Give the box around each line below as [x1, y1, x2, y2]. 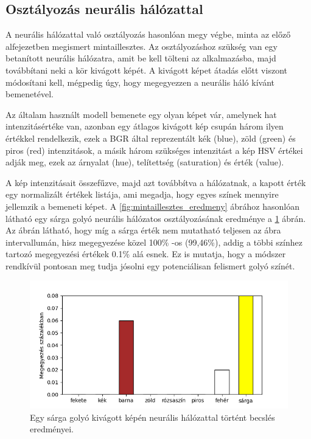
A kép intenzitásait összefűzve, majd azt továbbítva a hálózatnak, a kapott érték [5, 176, 306, 188]
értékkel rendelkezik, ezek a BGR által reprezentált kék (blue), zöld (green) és [5, 131, 296, 144]
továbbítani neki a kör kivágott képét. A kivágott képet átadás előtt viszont [5, 63, 287, 76]
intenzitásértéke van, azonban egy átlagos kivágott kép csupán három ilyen [5, 120, 284, 133]
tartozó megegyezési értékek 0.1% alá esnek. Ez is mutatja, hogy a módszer [5, 247, 286, 260]
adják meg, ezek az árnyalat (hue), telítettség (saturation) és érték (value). [5, 156, 284, 168]
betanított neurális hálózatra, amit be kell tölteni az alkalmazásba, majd [5, 52, 276, 64]
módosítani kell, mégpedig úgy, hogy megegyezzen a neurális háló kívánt [5, 75, 274, 88]
